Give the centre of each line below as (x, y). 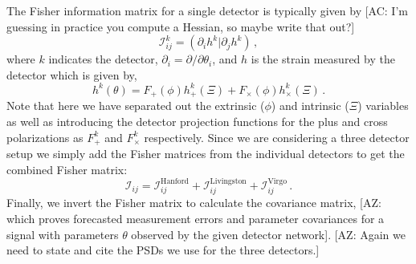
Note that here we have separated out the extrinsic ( (136, 106)
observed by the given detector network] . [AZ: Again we (268, 234)
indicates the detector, (103, 59)
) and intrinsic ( (310, 106)
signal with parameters (63, 234)
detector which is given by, (72, 74)
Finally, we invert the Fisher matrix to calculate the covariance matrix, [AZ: (194, 203)
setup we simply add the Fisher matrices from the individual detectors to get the (206, 153)
